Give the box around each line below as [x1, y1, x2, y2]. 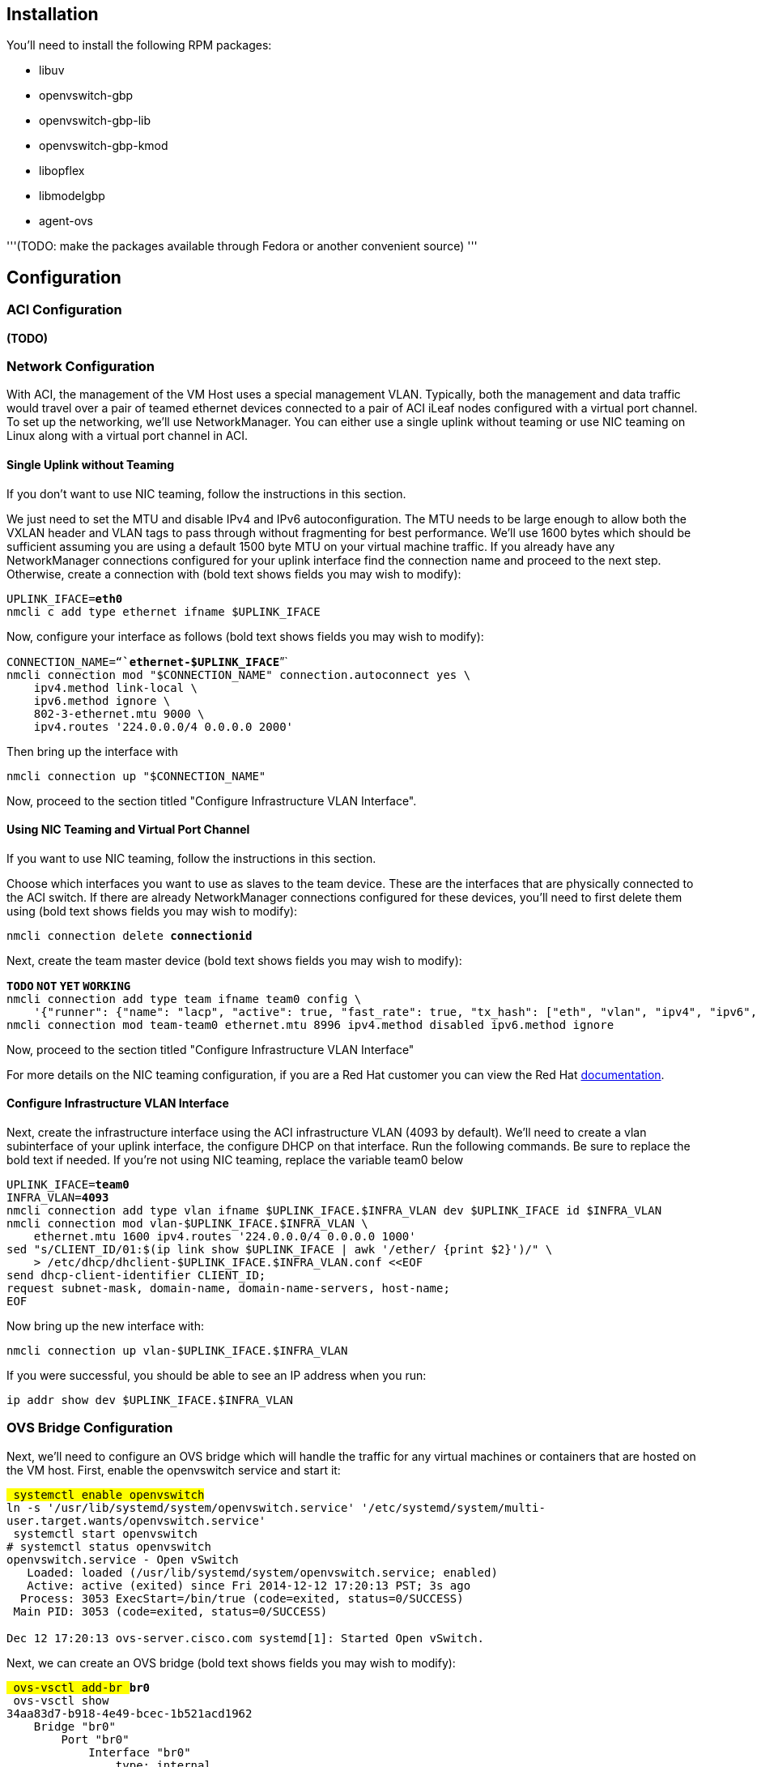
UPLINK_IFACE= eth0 [6, 591, 123, 605]
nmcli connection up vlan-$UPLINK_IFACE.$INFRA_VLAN [6, 1344, 348, 1358]
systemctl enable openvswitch [13, 1487, 205, 1501]
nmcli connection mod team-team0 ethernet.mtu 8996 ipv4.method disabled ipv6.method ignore [6, 1018, 614, 1031]
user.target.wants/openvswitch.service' [6, 1513, 266, 1527]
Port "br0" [61, 1732, 130, 1746]
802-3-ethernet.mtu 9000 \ [33, 706, 205, 720]
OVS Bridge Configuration [6, 1419, 173, 1436]
